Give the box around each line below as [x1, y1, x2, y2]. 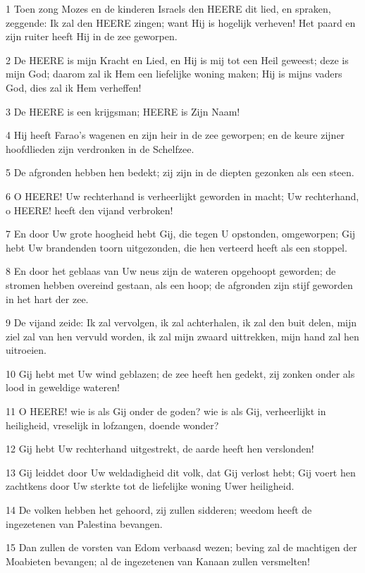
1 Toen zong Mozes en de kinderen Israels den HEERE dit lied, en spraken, [6, 1, 331, 16]
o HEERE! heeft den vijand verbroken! [6, 202, 173, 217]
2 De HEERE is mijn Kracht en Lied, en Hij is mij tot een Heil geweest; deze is [6, 52, 349, 67]
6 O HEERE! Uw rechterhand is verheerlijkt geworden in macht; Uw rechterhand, [6, 188, 359, 203]
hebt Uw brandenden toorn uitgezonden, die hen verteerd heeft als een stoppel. [6, 240, 347, 254]
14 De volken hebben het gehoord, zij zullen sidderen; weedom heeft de [6, 503, 312, 517]
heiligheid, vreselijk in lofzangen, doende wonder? [6, 417, 219, 432]
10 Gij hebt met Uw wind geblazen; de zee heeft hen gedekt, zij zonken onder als [6, 366, 355, 381]
